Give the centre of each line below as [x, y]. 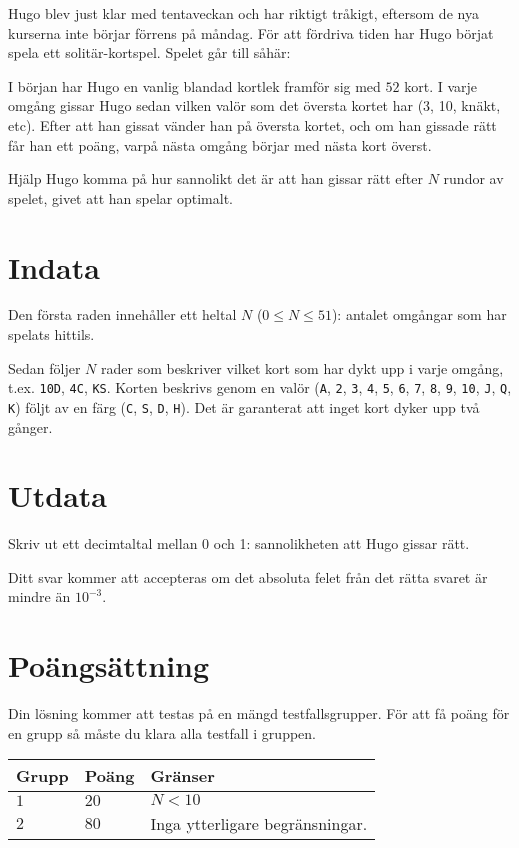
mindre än [39, 596]
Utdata [58, 495]
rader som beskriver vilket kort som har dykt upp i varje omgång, [302, 367]
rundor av [473, 178]
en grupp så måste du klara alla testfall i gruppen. [162, 732]
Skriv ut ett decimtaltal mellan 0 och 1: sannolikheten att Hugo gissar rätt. [239, 543]
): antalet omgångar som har [419, 314]
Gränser [182, 776]
